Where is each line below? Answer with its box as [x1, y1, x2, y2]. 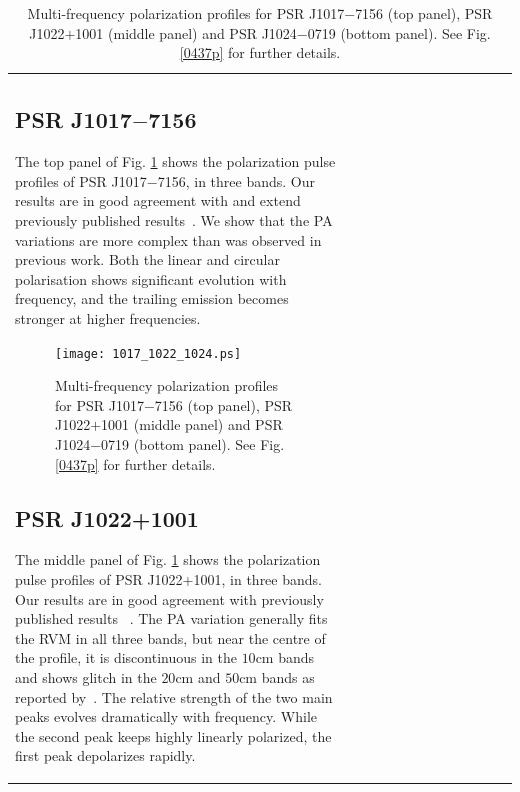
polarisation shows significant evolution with [15, 268, 287, 289]
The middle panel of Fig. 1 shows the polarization [15, 549, 321, 570]
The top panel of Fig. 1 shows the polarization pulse [15, 151, 336, 172]
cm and [175, 666, 221, 687]
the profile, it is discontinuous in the [15, 647, 237, 668]
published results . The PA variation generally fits [15, 608, 328, 629]
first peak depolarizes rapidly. [15, 745, 196, 766]
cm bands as [239, 666, 315, 687]
